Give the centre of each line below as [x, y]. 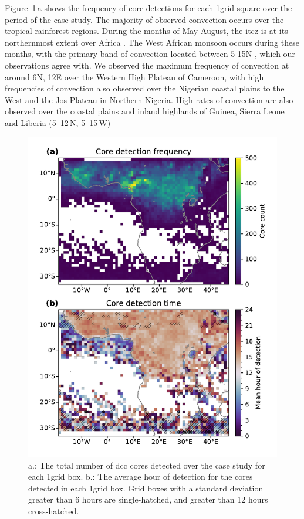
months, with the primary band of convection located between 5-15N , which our [150, 54]
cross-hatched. [54, 510]
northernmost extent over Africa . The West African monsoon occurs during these [152, 42]
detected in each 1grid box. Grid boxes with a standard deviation [146, 488]
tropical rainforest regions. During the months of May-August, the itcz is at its [146, 31]
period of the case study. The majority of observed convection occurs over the [144, 19]
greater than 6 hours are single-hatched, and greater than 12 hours [148, 499]
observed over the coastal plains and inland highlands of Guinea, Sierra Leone [145, 111]
